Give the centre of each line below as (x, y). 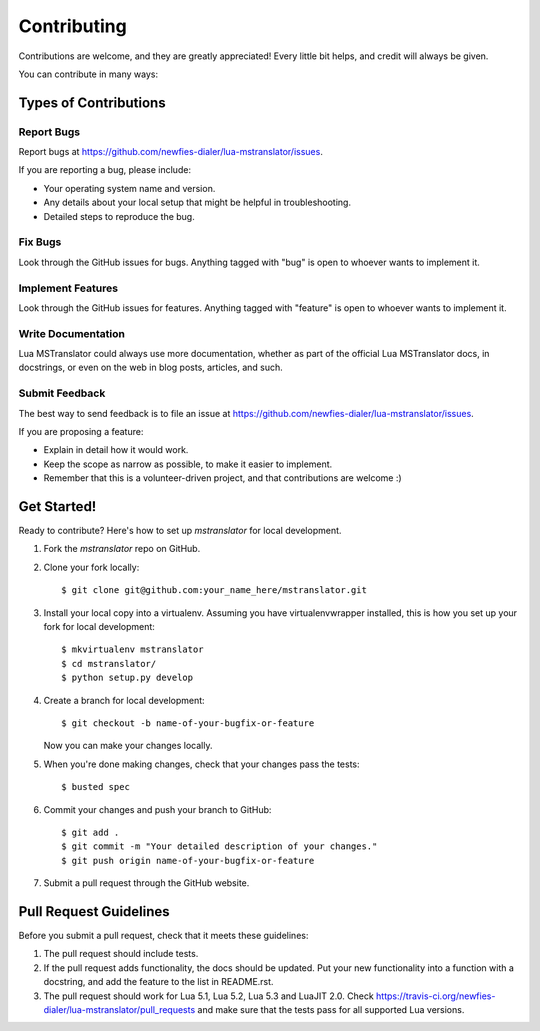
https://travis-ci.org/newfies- (435, 996)
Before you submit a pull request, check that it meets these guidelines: (163, 936)
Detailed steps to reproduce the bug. (119, 216)
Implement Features (68, 288)
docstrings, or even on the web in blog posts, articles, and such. (151, 367)
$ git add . (90, 832)
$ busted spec (95, 787)
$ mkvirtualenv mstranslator (132, 649)
